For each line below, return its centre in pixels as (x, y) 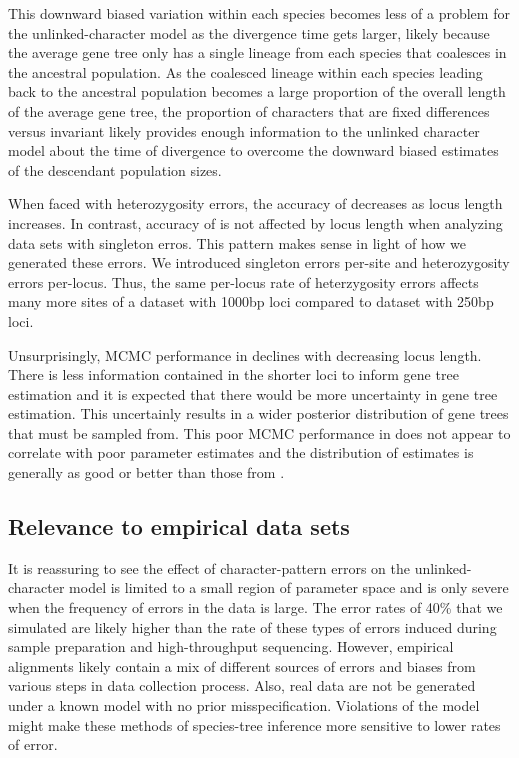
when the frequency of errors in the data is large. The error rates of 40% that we (255, 607)
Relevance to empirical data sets (179, 526)
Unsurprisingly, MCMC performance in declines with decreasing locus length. (245, 354)
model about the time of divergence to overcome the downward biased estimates (253, 150)
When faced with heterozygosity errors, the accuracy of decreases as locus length (255, 203)
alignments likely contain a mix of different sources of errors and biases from (242, 665)
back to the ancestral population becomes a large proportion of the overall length (257, 91)
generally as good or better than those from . (146, 472)
